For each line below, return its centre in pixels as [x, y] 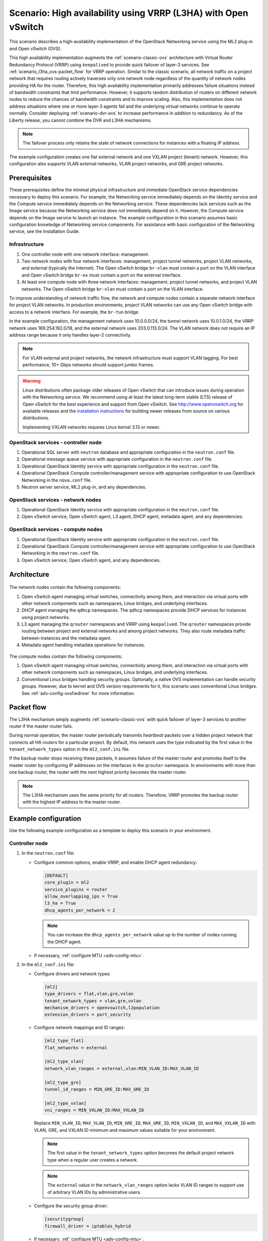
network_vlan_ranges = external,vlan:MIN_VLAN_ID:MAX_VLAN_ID [122, 1068]
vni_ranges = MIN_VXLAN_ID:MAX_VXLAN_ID [94, 1110]
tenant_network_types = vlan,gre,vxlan [93, 1001]
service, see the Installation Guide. [45, 231]
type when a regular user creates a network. [93, 1160]
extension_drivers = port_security [88, 1015]
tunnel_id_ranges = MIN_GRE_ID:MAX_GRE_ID [97, 1089]
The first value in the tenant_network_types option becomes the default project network [141, 1153]
